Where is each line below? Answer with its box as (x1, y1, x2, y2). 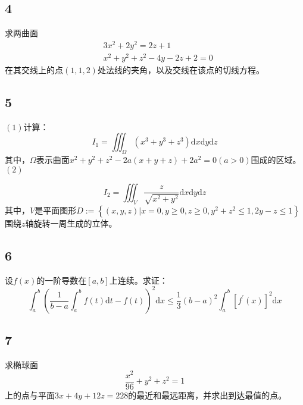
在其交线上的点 (5, 64, 63, 76)
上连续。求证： (109, 274, 168, 286)
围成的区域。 (251, 153, 301, 166)
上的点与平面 (5, 388, 55, 401)
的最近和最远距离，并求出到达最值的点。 (128, 388, 287, 401)
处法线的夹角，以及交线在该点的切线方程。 (97, 64, 264, 76)
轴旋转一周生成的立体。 (25, 216, 117, 229)
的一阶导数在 (36, 274, 87, 286)
